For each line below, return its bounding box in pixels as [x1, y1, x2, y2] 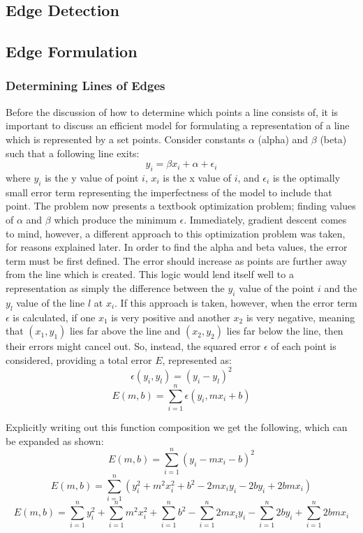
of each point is [271, 339, 336, 353]
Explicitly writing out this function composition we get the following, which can [6, 419, 348, 434]
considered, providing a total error [6, 352, 152, 367]
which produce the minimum [54, 212, 177, 226]
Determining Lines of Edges [6, 77, 165, 94]
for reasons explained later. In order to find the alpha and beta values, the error [6, 240, 348, 254]
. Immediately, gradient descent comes [184, 212, 347, 226]
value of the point [239, 280, 315, 295]
